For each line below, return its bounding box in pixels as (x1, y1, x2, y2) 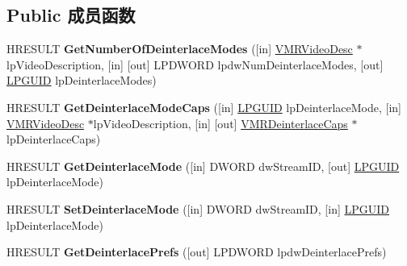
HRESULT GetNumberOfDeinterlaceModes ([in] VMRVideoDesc (6, 40, 353, 57)
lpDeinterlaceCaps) (6, 131, 101, 148)
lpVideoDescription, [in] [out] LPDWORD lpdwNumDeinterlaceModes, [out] (6, 56, 384, 73)
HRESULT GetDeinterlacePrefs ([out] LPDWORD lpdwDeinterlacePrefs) (6, 243, 387, 260)
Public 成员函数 (6, 2, 136, 27)
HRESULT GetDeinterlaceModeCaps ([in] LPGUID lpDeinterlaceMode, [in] (6, 98, 401, 115)
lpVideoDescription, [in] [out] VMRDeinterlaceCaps (93, 114, 348, 131)
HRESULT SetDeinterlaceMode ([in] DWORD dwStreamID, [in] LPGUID (6, 200, 390, 217)
